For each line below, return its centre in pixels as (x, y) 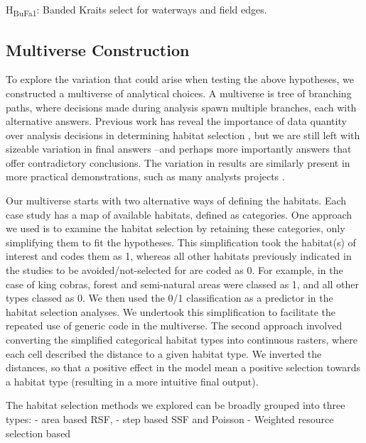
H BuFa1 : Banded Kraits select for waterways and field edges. (136, 10)
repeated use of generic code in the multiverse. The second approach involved (174, 326)
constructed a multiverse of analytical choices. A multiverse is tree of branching (179, 93)
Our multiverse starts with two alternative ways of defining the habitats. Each (176, 201)
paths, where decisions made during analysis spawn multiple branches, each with (181, 107)
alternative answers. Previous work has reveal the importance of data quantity (176, 121)
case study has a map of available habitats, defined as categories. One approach (179, 214)
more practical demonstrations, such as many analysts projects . (145, 176)
